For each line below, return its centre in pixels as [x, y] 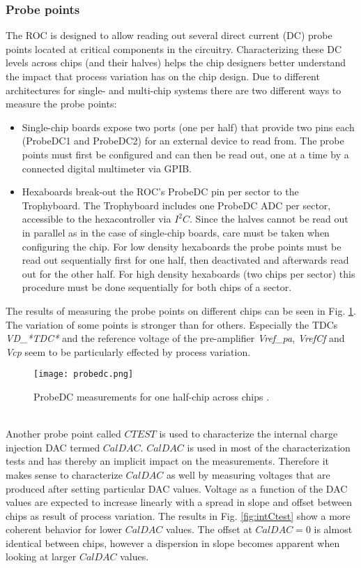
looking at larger [41, 556]
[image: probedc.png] [84, 374]
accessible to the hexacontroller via [97, 219]
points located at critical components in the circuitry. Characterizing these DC [174, 48]
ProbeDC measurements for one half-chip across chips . [152, 396]
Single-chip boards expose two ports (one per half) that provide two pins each [188, 127]
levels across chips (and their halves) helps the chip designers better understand [176, 62]
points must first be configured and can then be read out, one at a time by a [185, 154]
